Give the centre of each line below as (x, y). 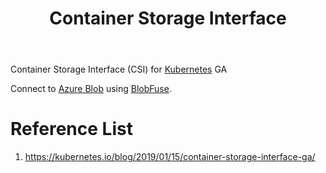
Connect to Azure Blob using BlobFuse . (91, 89)
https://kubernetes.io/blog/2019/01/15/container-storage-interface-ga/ (170, 157)
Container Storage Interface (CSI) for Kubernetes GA (119, 69)
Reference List (71, 129)
